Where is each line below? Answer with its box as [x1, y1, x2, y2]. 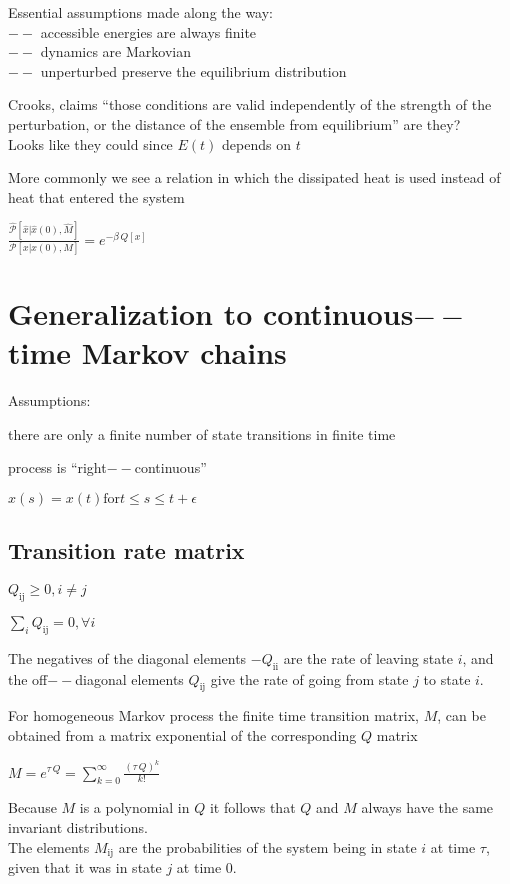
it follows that [209, 797, 296, 818]
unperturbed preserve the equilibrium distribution [40, 60, 347, 81]
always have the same [361, 797, 494, 818]
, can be [437, 705, 486, 726]
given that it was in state [8, 856, 162, 877]
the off [8, 668, 48, 689]
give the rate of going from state [210, 668, 409, 689]
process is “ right [8, 457, 107, 478]
